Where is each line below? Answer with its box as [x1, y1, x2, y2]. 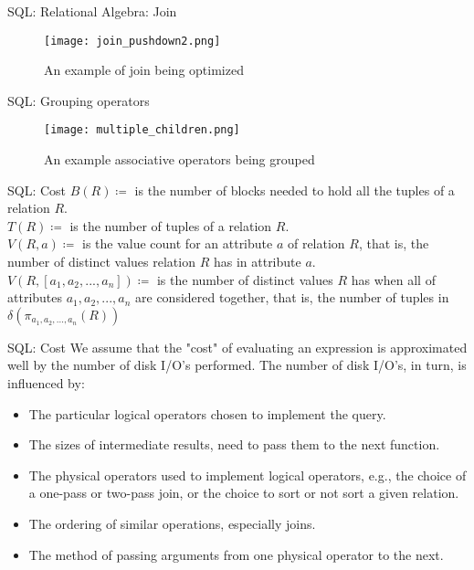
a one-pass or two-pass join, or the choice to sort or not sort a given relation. [28, 483, 459, 502]
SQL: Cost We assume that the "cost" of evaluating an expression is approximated [7, 337, 468, 356]
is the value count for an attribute [82, 234, 273, 253]
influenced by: [7, 374, 85, 393]
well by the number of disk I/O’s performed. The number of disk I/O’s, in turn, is [7, 355, 467, 375]
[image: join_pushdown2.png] [44, 34, 221, 47]
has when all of [351, 269, 436, 289]
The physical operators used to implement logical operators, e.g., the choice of [28, 465, 467, 484]
